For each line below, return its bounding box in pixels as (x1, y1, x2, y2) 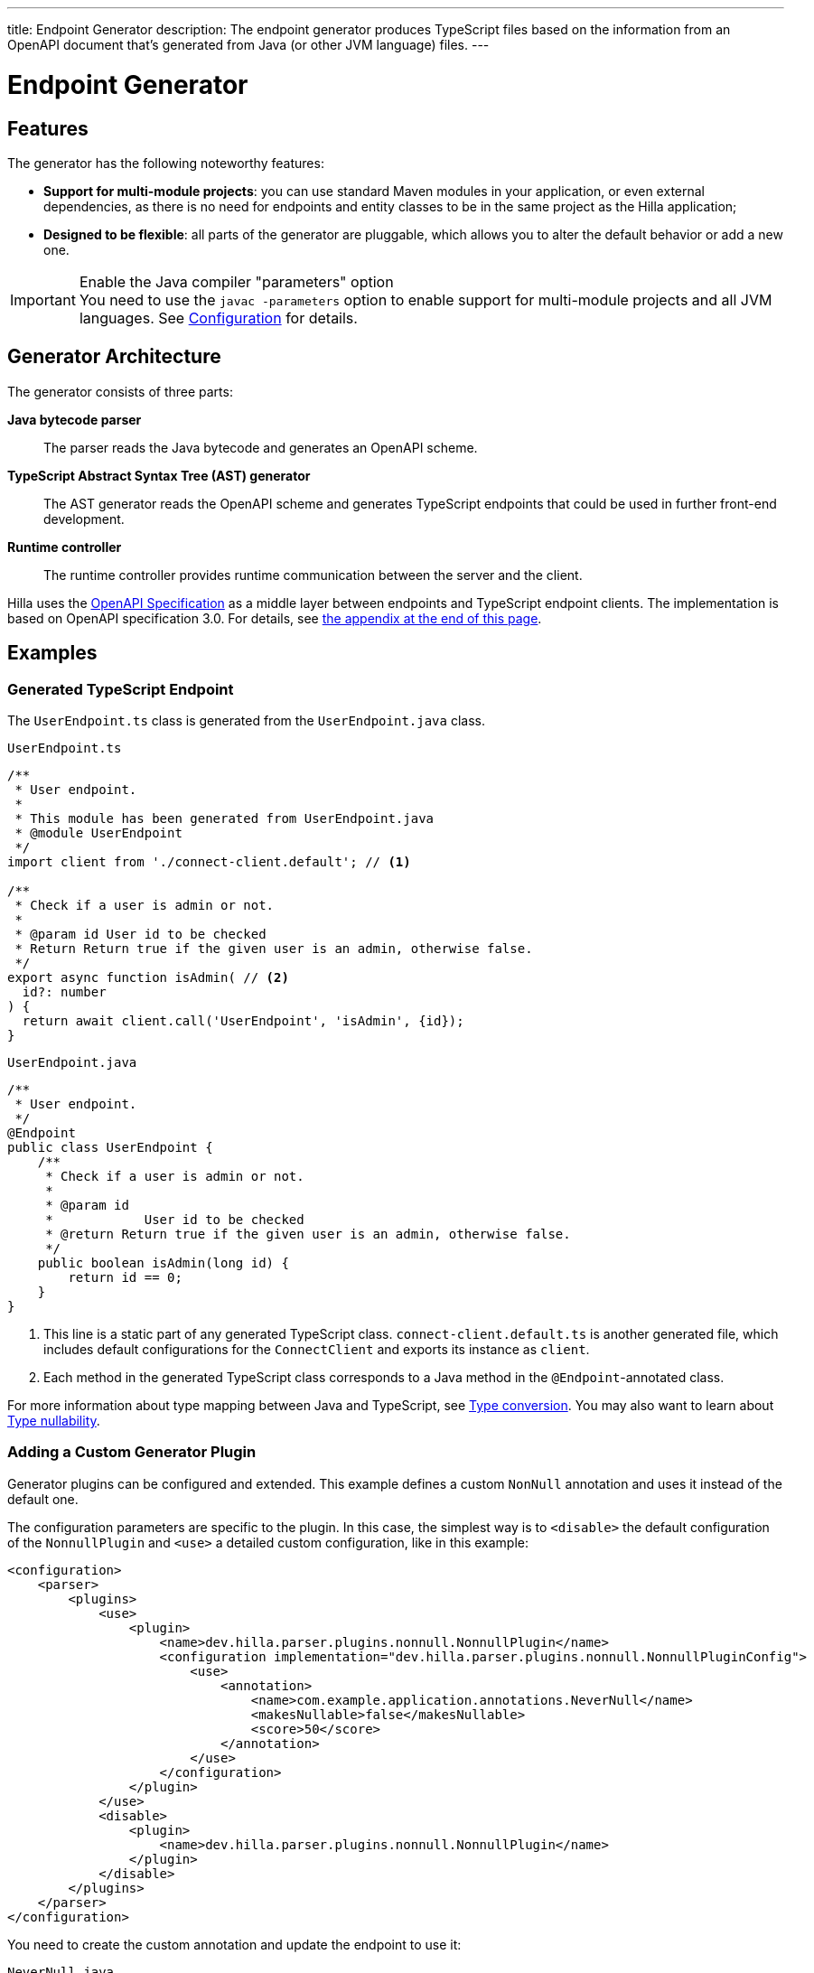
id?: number (22, 984, 107, 999)
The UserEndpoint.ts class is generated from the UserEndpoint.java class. (7, 712, 485, 728)
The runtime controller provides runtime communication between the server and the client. (43, 566, 583, 583)
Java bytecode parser (7, 411, 142, 427)
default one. (7, 1491, 79, 1507)
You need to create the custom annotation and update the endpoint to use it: (7, 1936, 462, 1952)
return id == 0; (68, 1269, 182, 1285)
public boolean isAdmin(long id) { (37, 1255, 289, 1270)
